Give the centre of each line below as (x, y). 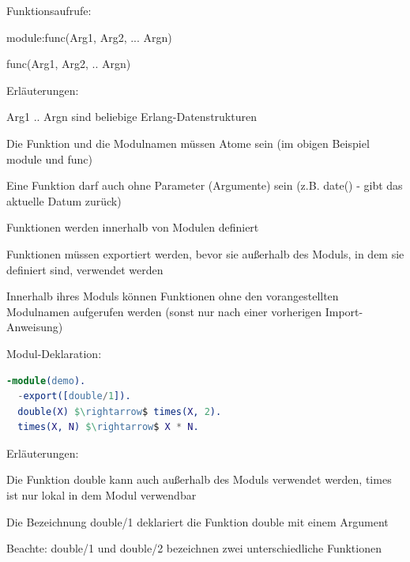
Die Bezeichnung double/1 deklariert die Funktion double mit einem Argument (197, 521)
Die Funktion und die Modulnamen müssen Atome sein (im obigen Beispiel (188, 143)
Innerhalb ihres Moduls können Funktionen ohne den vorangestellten (173, 296)
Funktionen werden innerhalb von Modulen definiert (133, 227)
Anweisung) (35, 327)
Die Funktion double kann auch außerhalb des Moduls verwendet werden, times (199, 479)
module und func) (49, 158)
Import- (344, 311)
